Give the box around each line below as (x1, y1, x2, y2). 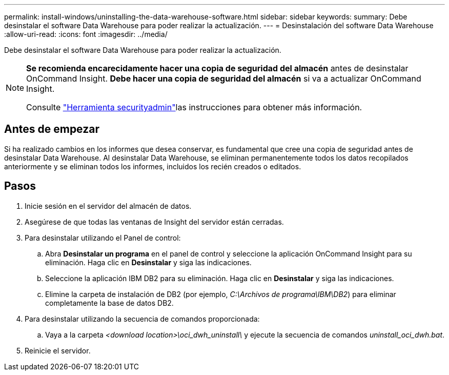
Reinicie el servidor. (25, 346, 91, 355)
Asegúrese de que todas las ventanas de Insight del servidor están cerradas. (25, 217, 284, 226)
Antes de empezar (4, 123, 99, 136)
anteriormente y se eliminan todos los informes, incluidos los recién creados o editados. (4, 162, 301, 171)
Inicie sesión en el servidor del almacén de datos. (25, 201, 192, 210)
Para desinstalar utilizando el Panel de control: (25, 233, 181, 242)
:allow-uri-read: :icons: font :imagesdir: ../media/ (4, 30, 168, 38)
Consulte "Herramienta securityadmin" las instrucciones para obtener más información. (26, 102, 362, 112)
